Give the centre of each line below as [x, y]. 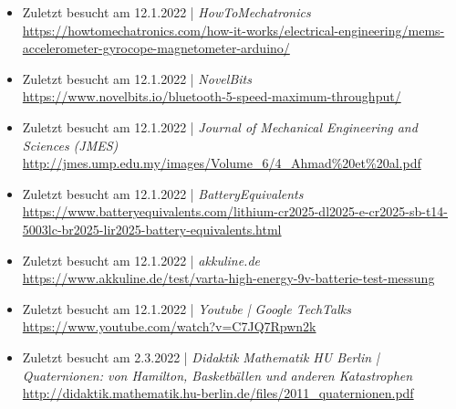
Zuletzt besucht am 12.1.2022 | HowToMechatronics [166, 12]
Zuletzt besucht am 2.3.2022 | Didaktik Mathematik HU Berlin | [201, 357]
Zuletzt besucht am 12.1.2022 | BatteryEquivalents [163, 193]
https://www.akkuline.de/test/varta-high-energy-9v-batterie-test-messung [228, 278]
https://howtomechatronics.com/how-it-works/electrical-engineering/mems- [233, 30]
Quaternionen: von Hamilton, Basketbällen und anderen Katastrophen [218, 375]
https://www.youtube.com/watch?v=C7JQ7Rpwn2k [169, 326]
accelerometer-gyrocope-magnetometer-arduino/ [156, 48]
